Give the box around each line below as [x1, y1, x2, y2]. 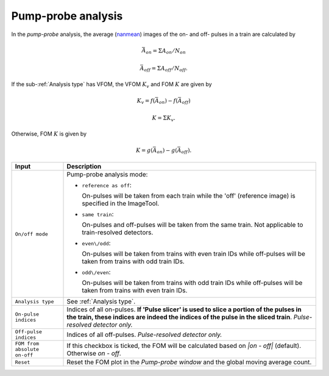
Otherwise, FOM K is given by [11, 130, 87, 137]
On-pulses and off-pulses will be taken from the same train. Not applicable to [82, 220, 303, 229]
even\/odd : [82, 239, 111, 247]
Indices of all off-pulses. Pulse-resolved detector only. [66, 330, 222, 339]
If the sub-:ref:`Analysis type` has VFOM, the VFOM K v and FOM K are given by [11, 81, 213, 89]
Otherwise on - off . [66, 349, 121, 357]
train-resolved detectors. [82, 228, 154, 237]
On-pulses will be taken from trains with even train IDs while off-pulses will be [82, 250, 306, 258]
